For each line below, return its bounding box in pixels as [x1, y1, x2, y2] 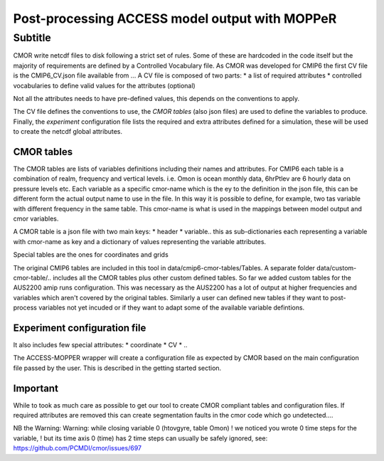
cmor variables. [13, 214, 59, 223]
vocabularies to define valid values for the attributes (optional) [13, 81, 196, 90]
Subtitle [13, 31, 51, 44]
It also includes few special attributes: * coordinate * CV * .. [13, 341, 188, 349]
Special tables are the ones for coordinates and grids [13, 250, 169, 259]
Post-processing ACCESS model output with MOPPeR [13, 11, 337, 26]
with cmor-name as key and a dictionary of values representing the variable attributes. [13, 237, 267, 245]
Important [13, 382, 58, 394]
